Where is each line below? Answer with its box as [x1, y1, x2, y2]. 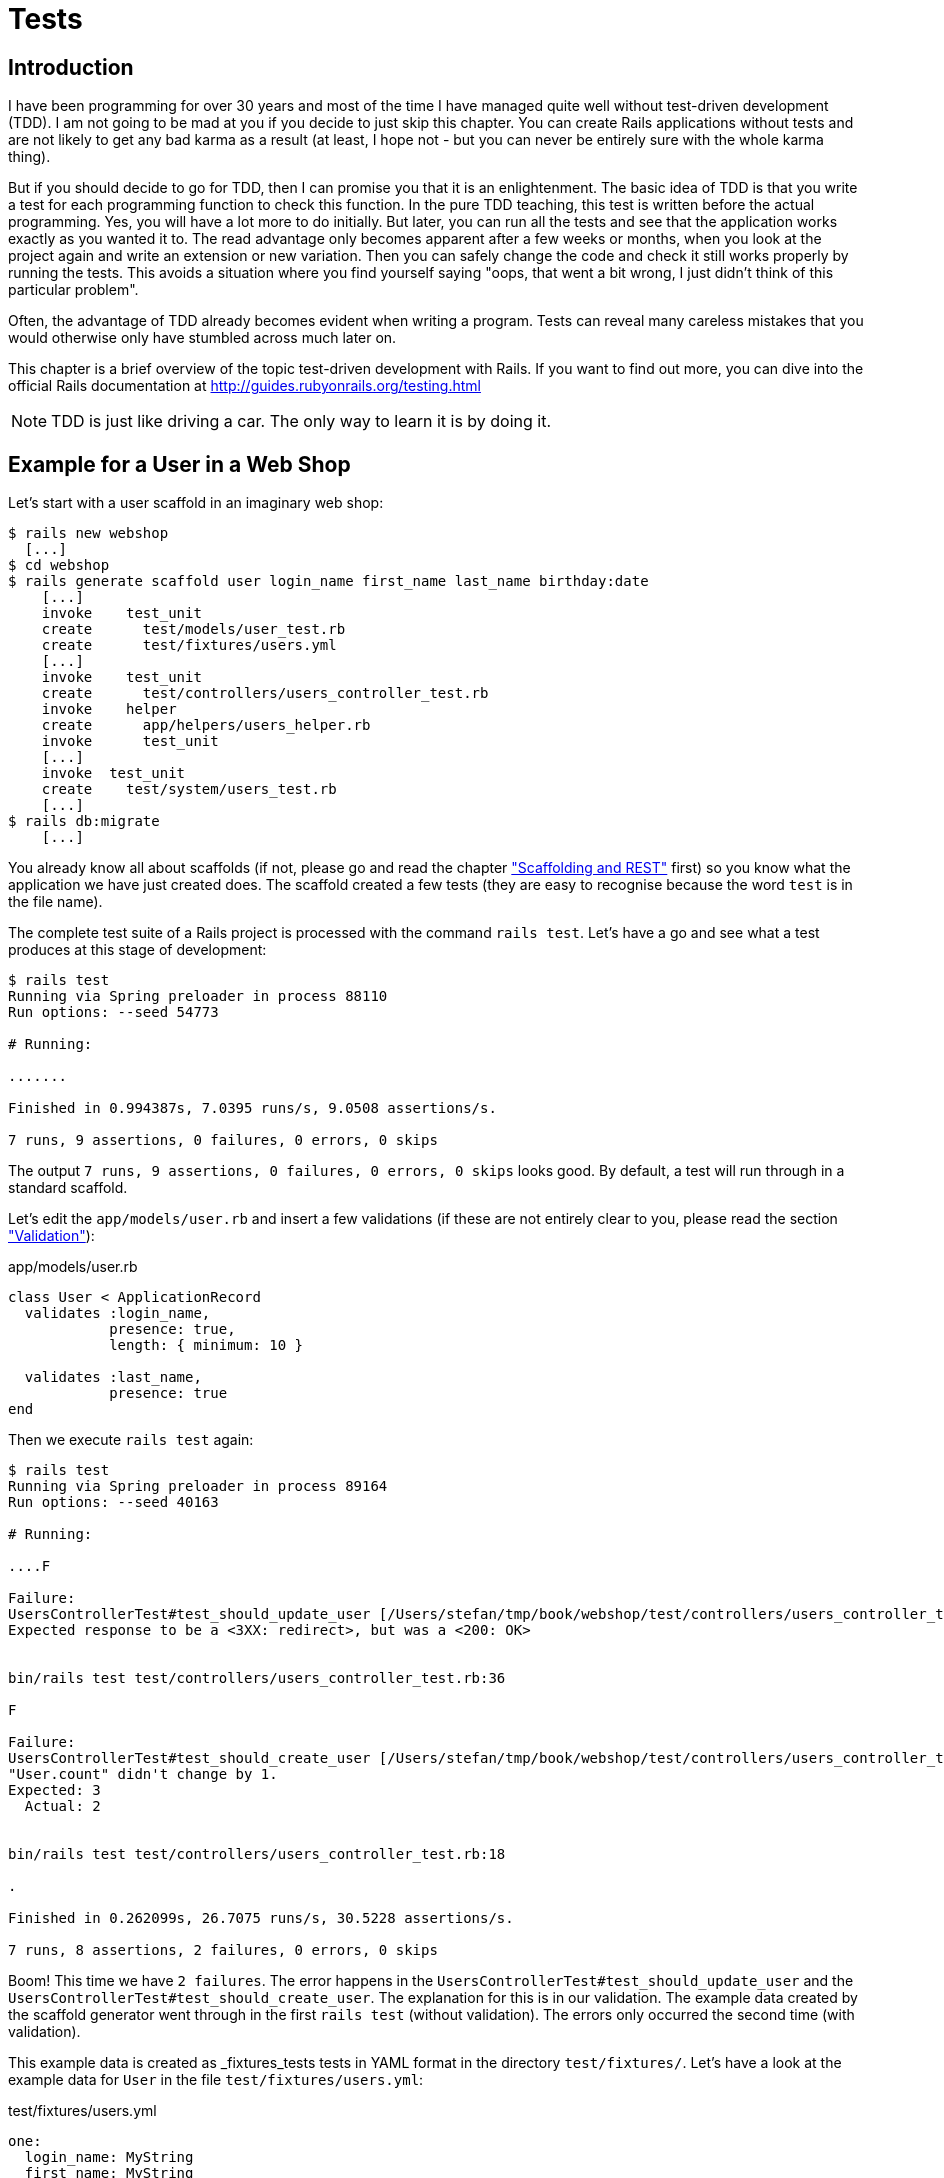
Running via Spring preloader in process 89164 [8, 1478, 388, 1495]
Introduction [8, 54, 134, 80]
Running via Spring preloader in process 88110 [8, 988, 388, 1005]
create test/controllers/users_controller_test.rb [41, 685, 489, 702]
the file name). [8, 893, 103, 911]
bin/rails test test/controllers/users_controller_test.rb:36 [8, 1670, 506, 1687]
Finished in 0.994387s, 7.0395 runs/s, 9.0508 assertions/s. [8, 1100, 497, 1117]
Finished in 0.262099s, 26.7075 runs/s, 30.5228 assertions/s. [8, 1910, 514, 1927]
